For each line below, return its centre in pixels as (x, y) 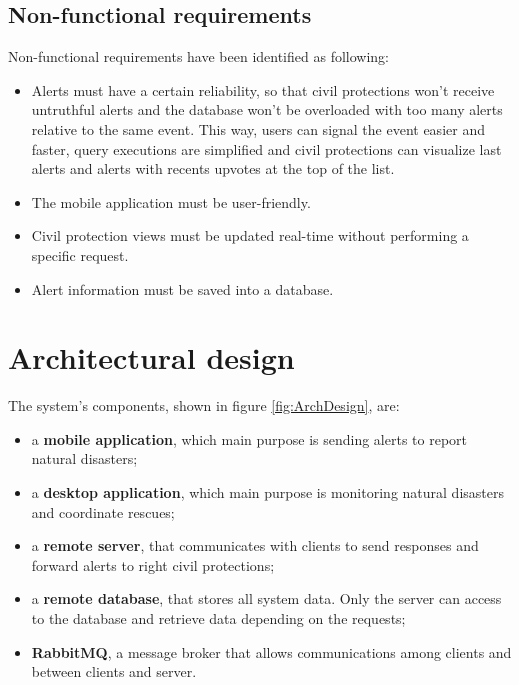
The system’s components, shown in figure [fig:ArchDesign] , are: (204, 405)
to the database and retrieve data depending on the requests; (218, 618)
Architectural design (151, 357)
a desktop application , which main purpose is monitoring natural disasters (267, 492)
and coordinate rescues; (103, 511)
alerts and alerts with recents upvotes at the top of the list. (213, 168)
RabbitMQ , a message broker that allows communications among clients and (271, 651)
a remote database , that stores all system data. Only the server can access (266, 598)
